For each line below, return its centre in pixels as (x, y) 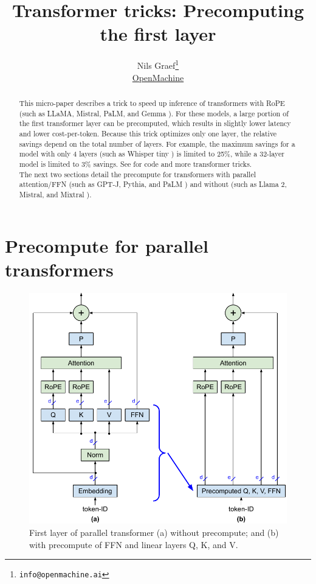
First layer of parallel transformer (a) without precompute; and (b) (154, 532)
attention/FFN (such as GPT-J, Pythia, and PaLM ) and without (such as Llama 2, (153, 184)
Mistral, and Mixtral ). (55, 194)
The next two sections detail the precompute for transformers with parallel (138, 174)
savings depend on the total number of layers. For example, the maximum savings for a (157, 143)
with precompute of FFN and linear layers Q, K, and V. (134, 544)
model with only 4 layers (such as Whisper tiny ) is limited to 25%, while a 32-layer (152, 154)
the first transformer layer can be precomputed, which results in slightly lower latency (155, 123)
